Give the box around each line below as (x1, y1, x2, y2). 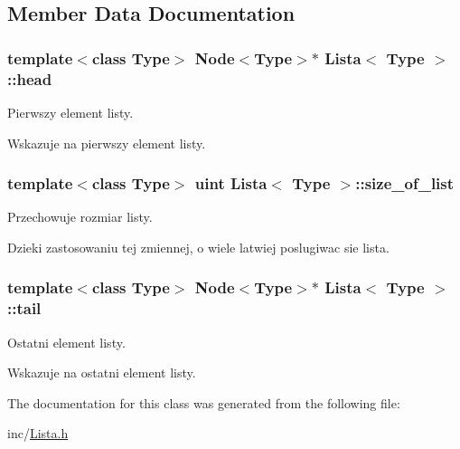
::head (7, 67, 52, 90)
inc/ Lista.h (7, 424, 69, 443)
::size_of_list (355, 172, 455, 195)
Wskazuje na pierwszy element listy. (7, 133, 206, 152)
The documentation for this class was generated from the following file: (7, 393, 400, 412)
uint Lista (194, 172, 268, 195)
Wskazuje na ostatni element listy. (7, 363, 196, 382)
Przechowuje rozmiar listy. (7, 207, 153, 226)
